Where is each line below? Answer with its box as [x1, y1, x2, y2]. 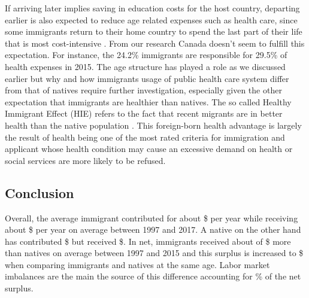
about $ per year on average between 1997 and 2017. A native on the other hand [5, 223, 301, 236]
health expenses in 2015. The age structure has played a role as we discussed [5, 60, 286, 72]
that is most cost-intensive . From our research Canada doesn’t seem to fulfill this [5, 37, 305, 49]
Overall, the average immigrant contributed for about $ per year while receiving [5, 211, 298, 224]
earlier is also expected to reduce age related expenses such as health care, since [5, 13, 298, 26]
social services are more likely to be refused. [5, 154, 166, 166]
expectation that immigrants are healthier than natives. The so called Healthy [5, 95, 292, 108]
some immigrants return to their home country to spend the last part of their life [5, 25, 302, 38]
